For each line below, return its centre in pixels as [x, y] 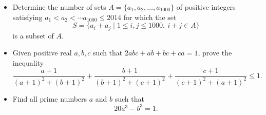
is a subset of [33, 35]
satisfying [27, 17]
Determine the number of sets [59, 7]
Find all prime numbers [50, 98]
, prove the [215, 53]
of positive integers [206, 7]
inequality [28, 62]
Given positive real [42, 53]
